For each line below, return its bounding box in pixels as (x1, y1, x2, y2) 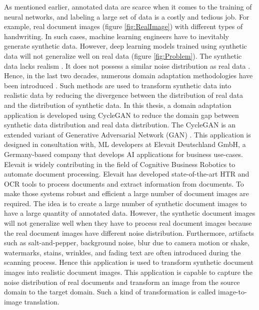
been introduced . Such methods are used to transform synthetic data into (4, 80, 231, 90)
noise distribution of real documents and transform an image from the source (4, 276, 240, 287)
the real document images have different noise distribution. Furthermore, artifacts (4, 227, 254, 238)
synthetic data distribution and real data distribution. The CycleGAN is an (4, 119, 235, 130)
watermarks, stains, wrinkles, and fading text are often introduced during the (4, 247, 241, 257)
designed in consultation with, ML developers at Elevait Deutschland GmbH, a (4, 139, 246, 149)
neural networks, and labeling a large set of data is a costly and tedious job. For (4, 11, 249, 22)
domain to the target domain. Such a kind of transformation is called (4, 286, 216, 297)
